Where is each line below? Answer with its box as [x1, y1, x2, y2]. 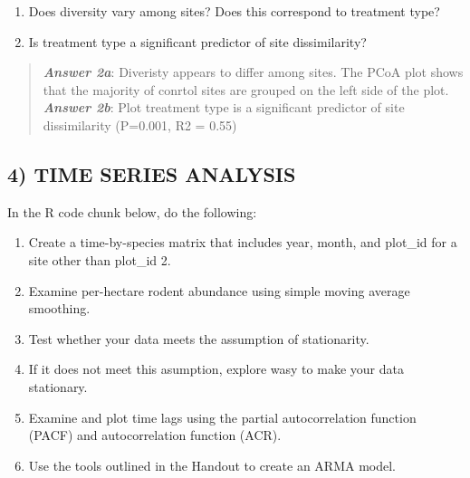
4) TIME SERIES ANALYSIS [7, 159, 296, 187]
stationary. [28, 377, 88, 396]
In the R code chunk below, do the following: [7, 202, 257, 221]
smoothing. [28, 299, 91, 318]
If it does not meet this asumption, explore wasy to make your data [28, 359, 404, 378]
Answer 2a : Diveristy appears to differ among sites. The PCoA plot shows [43, 62, 464, 81]
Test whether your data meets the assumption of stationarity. [28, 329, 369, 348]
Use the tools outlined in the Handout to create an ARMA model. [28, 455, 397, 474]
